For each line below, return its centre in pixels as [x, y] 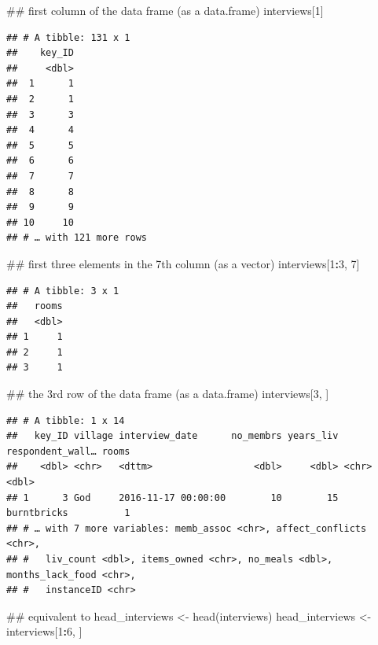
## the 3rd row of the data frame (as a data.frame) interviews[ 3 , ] [168, 394]
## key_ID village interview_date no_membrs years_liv [172, 436]
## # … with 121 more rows [77, 238]
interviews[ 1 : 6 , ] [44, 631]
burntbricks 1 [68, 513]
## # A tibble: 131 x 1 [68, 37]
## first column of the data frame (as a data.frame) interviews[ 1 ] [165, 10]
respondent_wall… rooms [68, 451]
